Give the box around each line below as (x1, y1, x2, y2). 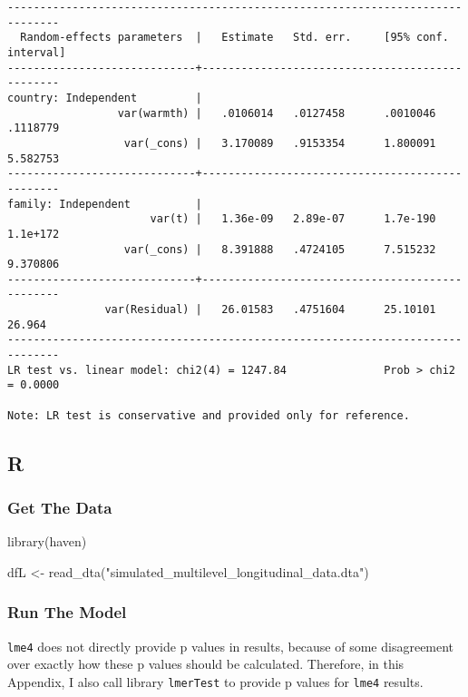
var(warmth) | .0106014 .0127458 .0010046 (117, 106, 436, 120)
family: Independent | (7, 197, 202, 211)
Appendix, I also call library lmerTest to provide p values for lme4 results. (7, 672, 424, 692)
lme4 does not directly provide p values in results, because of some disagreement (7, 636, 454, 655)
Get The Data (7, 496, 112, 519)
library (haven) (7, 532, 87, 551)
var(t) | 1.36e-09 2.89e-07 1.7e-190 (150, 212, 436, 226)
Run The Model (7, 601, 127, 623)
